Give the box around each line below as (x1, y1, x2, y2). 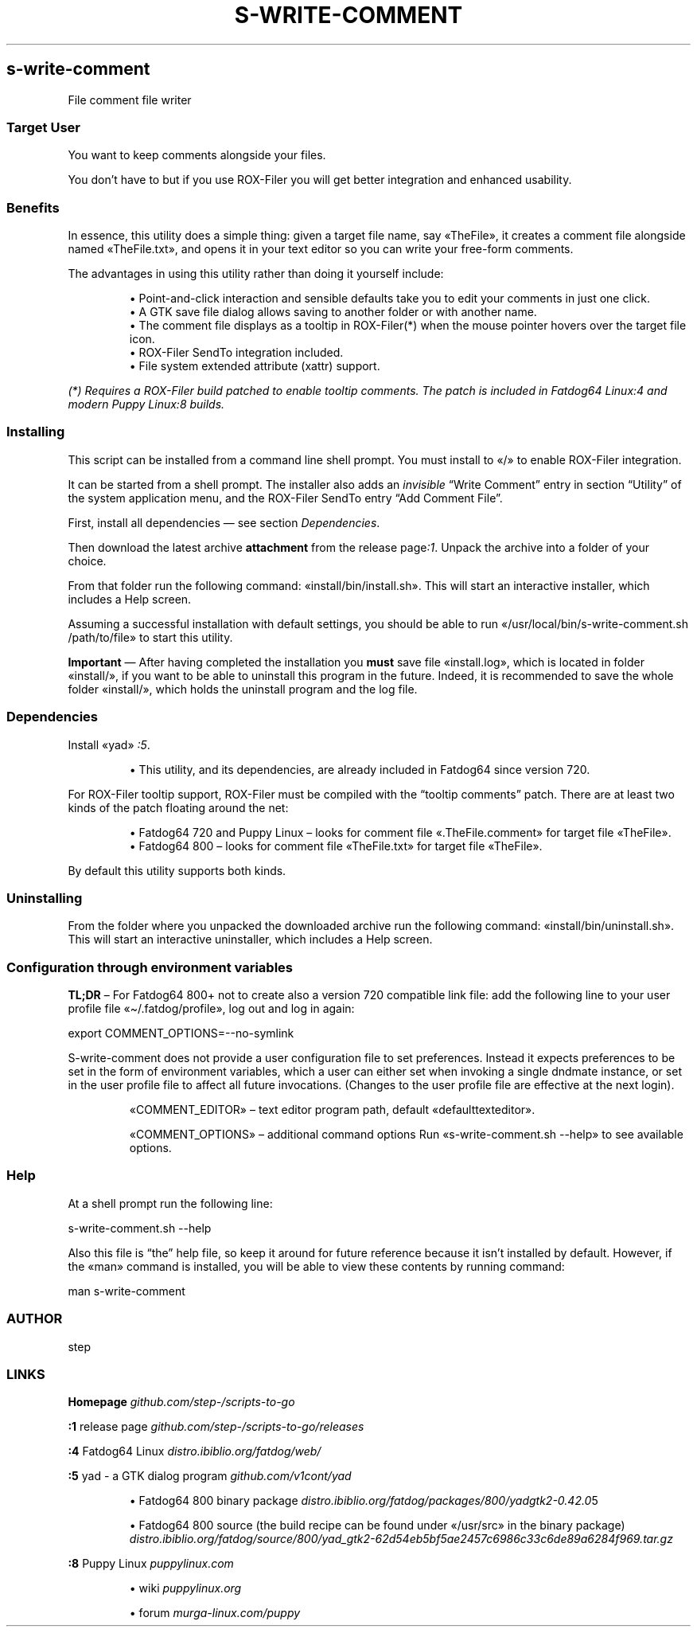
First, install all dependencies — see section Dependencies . (68, 515, 380, 529)
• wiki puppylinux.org (129, 1581, 242, 1596)
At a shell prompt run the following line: (68, 1196, 273, 1210)
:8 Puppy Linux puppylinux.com (68, 1557, 234, 1571)
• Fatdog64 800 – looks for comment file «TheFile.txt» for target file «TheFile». (129, 838, 543, 853)
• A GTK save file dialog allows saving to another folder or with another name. (129, 305, 537, 319)
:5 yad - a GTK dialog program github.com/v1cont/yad (68, 1469, 352, 1483)
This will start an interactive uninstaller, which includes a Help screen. (68, 932, 433, 947)
